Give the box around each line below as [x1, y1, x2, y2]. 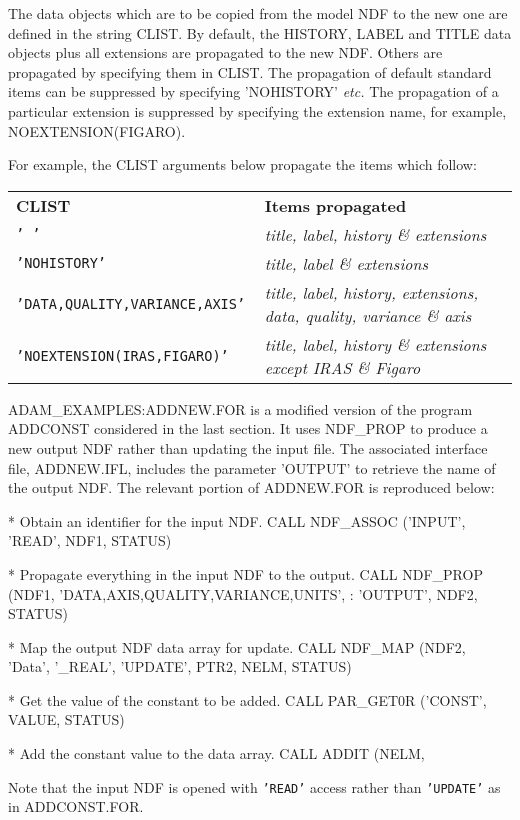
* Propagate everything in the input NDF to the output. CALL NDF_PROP [8, 563, 483, 584]
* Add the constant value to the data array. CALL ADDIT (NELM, [8, 743, 425, 764]
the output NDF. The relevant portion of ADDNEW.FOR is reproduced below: [8, 477, 495, 498]
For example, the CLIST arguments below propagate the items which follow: [8, 154, 477, 175]
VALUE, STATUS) [8, 709, 125, 730]
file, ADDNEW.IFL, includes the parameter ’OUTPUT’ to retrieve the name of [8, 457, 496, 478]
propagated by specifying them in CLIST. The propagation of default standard [8, 61, 492, 82]
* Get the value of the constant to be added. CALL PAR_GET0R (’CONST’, [8, 689, 487, 710]
